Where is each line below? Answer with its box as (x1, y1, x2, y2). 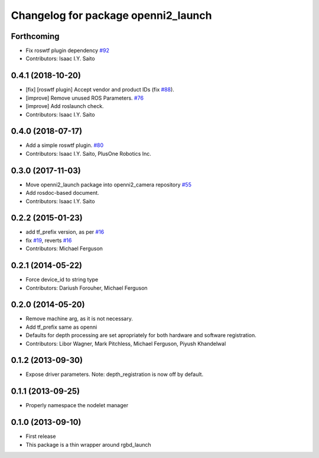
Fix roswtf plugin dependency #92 (25, 47, 109, 54)
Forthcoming (11, 31, 60, 41)
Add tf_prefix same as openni (25, 323, 97, 331)
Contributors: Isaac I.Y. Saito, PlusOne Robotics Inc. (25, 150, 152, 157)
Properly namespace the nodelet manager (25, 402, 129, 409)
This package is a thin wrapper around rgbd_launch (25, 441, 151, 448)
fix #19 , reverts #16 (25, 237, 72, 244)
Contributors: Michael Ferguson (25, 245, 103, 252)
